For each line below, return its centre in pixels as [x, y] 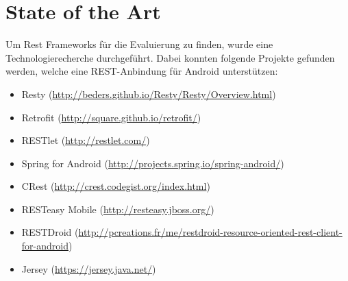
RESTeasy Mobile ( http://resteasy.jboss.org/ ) [118, 209]
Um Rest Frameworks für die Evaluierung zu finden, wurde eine [139, 44]
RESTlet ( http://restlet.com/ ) [86, 140]
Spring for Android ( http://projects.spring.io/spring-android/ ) [153, 163]
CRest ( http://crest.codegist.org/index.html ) [116, 186]
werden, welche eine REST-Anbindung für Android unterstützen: [142, 71]
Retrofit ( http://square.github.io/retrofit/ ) [111, 117]
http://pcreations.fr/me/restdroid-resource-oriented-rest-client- [210, 232]
